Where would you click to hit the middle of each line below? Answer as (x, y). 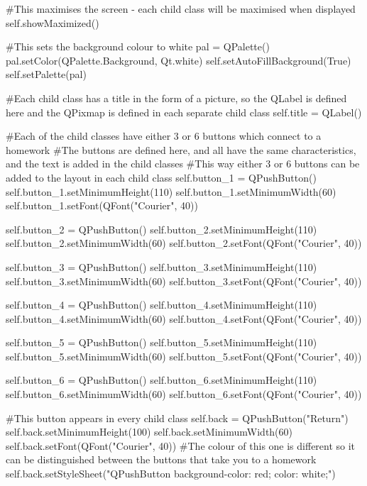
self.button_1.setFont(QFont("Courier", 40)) (102, 205)
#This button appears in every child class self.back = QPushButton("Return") (177, 418)
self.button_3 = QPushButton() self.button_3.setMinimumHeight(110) (161, 266)
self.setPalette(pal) (46, 74)
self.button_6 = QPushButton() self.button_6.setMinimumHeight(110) (161, 380)
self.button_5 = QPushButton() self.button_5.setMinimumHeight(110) (161, 342)
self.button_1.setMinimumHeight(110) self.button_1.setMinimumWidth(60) (171, 191)
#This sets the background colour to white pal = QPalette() (138, 46)
